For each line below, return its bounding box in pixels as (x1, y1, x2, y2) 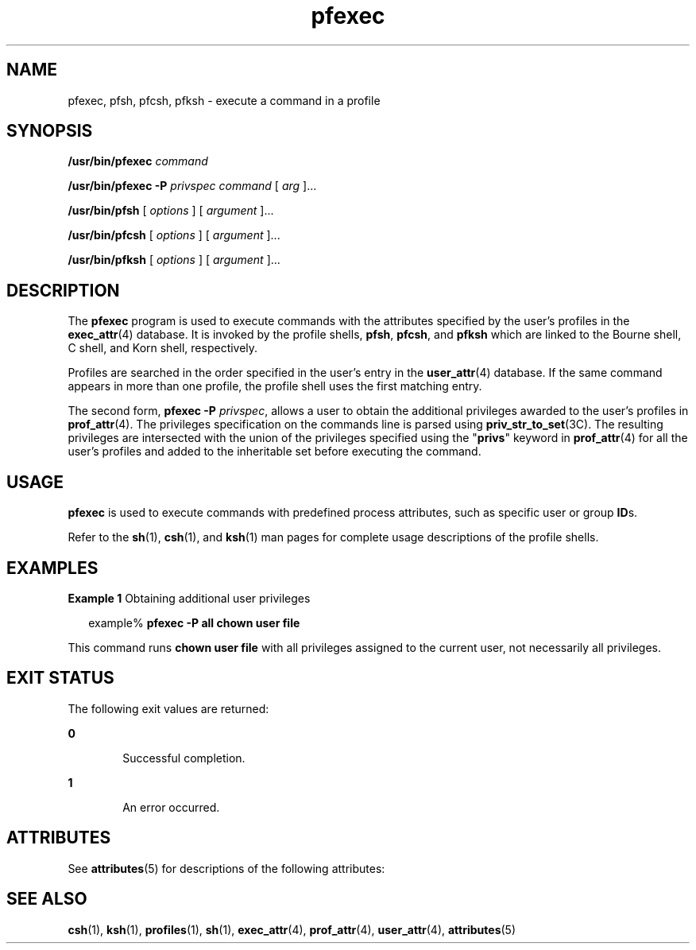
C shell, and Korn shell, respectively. (68, 341, 258, 355)
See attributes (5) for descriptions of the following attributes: (68, 861, 385, 875)
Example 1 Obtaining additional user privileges (68, 591, 311, 605)
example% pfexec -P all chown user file (88, 615, 300, 630)
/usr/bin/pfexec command (68, 154, 208, 169)
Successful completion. (122, 750, 246, 765)
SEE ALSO (6, 889, 87, 909)
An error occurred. (122, 800, 220, 814)
